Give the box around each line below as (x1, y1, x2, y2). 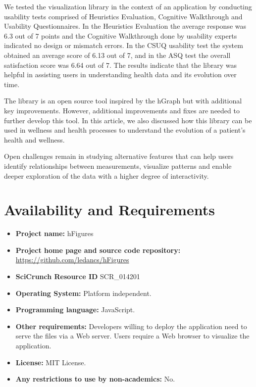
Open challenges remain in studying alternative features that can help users (4, 151, 234, 161)
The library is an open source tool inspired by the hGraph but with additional (4, 96, 242, 106)
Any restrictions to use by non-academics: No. (15, 374, 175, 384)
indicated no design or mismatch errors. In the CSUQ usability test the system (4, 40, 243, 50)
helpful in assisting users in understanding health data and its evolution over (4, 69, 237, 80)
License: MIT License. (15, 357, 86, 367)
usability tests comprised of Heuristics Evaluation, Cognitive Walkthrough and (4, 11, 243, 21)
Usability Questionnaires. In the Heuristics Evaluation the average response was (4, 21, 247, 31)
